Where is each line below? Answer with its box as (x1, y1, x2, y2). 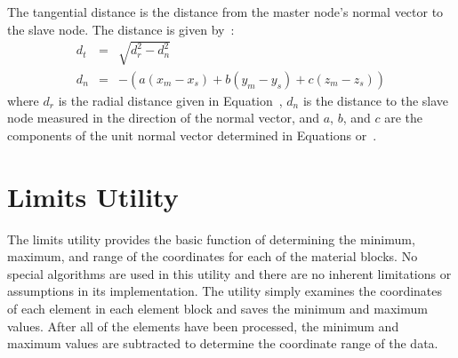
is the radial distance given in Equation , (58, 91, 283, 109)
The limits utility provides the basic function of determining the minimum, (7, 229, 415, 248)
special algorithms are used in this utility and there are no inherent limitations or (7, 264, 452, 282)
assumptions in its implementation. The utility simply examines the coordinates (7, 282, 443, 300)
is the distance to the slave (302, 91, 449, 109)
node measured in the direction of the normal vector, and (7, 108, 320, 127)
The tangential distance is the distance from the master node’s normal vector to (7, 3, 444, 20)
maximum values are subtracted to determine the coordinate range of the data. (7, 334, 438, 353)
